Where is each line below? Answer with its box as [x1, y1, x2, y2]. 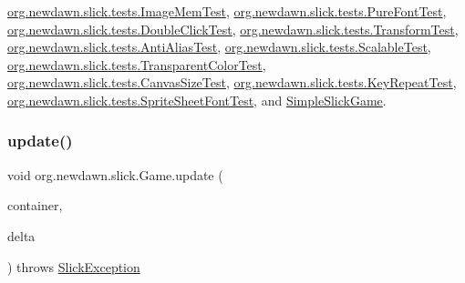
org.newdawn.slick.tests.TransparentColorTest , [7, 55, 266, 74]
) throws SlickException [7, 257, 140, 276]
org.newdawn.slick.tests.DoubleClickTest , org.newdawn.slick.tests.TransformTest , [7, 19, 459, 38]
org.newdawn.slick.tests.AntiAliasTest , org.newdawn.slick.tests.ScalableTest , [7, 37, 431, 56]
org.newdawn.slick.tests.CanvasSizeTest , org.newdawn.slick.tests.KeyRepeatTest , [7, 73, 457, 92]
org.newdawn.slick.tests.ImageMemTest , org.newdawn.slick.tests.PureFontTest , [7, 2, 447, 20]
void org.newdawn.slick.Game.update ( [7, 165, 223, 184]
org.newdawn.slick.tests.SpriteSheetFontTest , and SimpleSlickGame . [7, 90, 387, 109]
